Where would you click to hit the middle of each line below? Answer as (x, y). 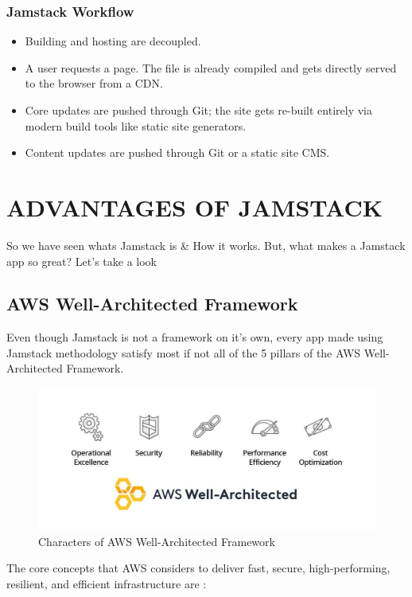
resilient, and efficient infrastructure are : (107, 583)
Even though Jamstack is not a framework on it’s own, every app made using (195, 337)
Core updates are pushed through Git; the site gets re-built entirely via (198, 110)
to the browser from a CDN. (94, 83)
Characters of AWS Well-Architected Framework (157, 541)
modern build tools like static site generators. (136, 125)
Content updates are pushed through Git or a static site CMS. (177, 152)
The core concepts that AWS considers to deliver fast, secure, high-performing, (198, 568)
